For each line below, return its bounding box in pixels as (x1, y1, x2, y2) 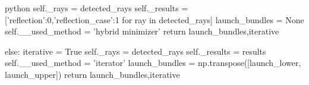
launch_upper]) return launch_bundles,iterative (5, 68, 180, 80)
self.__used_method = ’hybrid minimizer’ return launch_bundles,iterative (5, 25, 279, 37)
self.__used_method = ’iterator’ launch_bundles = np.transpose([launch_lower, (5, 56, 301, 69)
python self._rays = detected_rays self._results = (5, 2, 188, 14)
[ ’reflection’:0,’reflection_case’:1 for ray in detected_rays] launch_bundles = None (5, 13, 304, 26)
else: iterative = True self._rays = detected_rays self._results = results (5, 45, 266, 57)
